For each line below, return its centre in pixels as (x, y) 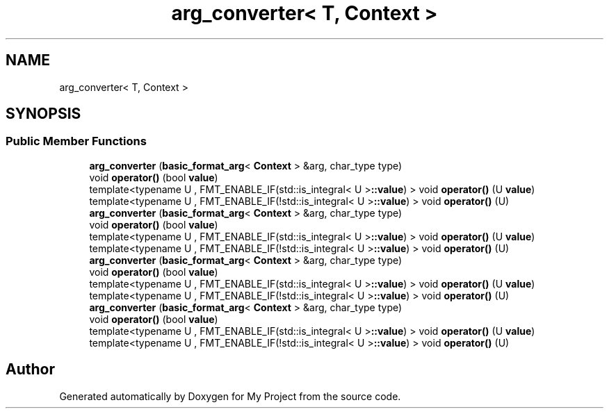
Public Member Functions (76, 141)
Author (30, 370)
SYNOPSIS (43, 114)
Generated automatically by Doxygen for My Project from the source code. (230, 396)
